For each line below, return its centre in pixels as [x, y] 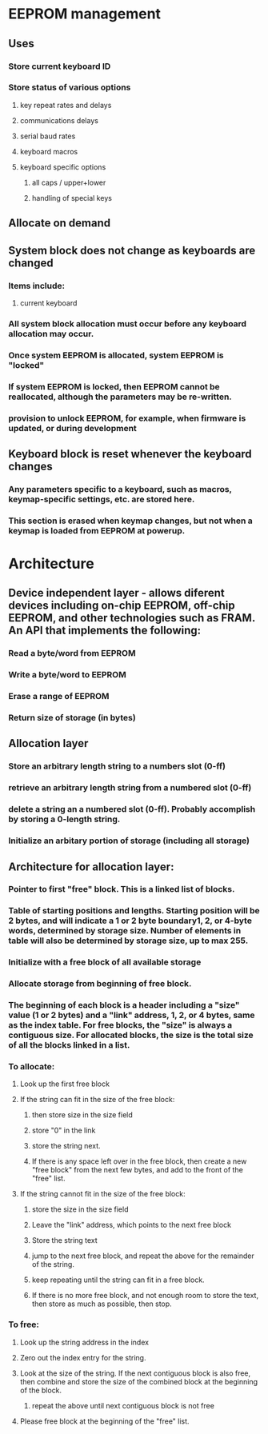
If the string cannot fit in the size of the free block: [102, 1194]
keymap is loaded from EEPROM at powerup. [97, 530]
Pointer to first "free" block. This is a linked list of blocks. [122, 889]
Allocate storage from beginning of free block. [100, 984]
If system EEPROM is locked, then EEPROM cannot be [114, 386]
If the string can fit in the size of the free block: [97, 1100]
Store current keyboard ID [60, 66]
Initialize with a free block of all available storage [105, 962]
